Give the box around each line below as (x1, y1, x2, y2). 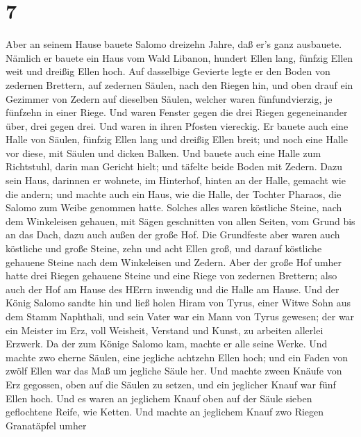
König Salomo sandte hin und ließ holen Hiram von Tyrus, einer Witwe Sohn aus (6, 295, 351, 310)
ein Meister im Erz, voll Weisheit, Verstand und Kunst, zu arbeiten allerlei (6, 322, 324, 337)
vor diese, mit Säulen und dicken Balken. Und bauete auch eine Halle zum (6, 145, 321, 160)
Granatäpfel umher (6, 418, 87, 432)
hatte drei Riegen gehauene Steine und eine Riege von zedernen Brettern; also (6, 268, 337, 283)
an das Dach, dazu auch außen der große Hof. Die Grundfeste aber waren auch (6, 227, 340, 242)
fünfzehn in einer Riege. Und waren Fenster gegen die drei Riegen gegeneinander (6, 105, 348, 119)
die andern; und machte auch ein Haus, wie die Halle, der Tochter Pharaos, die (6, 186, 342, 201)
